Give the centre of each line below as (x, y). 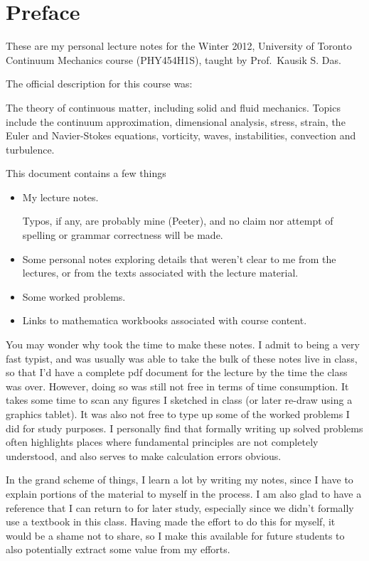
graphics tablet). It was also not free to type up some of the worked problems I (178, 414)
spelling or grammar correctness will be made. (123, 235)
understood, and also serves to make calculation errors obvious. (144, 455)
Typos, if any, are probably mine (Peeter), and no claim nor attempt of (178, 221)
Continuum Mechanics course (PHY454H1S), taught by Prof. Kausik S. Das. (173, 59)
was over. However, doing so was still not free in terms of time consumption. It (177, 386)
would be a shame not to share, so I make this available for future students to (175, 535)
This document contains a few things (86, 173)
